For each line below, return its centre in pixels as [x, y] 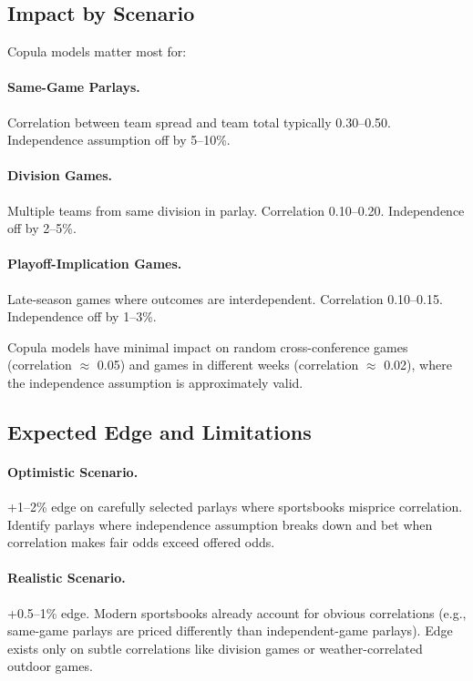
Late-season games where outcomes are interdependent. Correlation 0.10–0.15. [225, 298]
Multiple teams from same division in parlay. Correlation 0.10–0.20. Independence [236, 210]
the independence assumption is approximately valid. [155, 382]
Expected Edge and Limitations [159, 431]
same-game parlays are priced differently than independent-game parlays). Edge [230, 630]
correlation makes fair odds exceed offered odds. [141, 542]
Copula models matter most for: [97, 51]
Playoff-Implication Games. [95, 264]
